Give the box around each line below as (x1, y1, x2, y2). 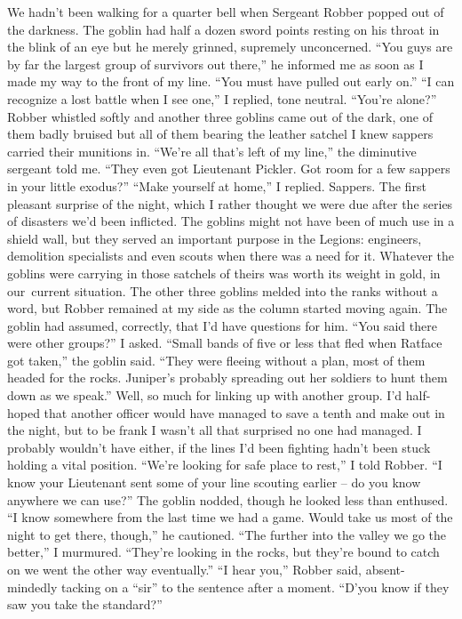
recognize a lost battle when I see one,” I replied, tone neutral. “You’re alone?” (7, 89, 437, 108)
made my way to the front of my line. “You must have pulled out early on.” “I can (7, 72, 455, 91)
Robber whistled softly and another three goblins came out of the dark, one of (7, 107, 433, 125)
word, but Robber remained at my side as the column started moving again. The (7, 299, 448, 318)
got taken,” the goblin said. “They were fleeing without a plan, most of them (7, 350, 426, 369)
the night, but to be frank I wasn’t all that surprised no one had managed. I (7, 421, 422, 439)
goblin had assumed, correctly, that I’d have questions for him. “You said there (7, 316, 437, 334)
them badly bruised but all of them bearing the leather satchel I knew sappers (7, 125, 434, 143)
